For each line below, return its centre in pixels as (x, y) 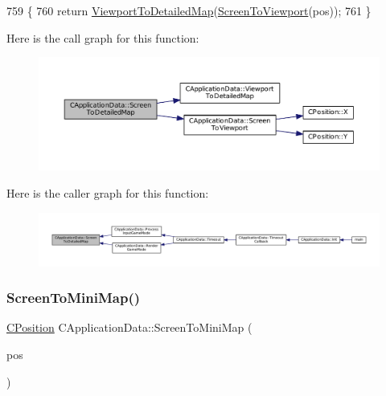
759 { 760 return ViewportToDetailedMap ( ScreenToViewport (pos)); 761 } (189, 10)
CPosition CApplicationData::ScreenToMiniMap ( (129, 327)
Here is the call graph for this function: (103, 37)
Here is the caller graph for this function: (108, 192)
